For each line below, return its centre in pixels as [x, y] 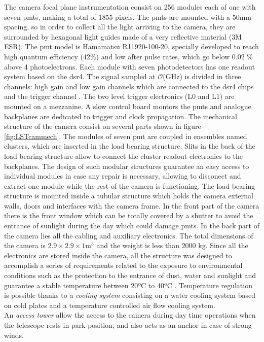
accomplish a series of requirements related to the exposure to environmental [123, 265]
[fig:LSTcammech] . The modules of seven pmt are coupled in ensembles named [126, 136]
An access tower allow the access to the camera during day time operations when [130, 315]
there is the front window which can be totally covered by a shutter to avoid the [129, 215]
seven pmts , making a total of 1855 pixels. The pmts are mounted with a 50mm [128, 16]
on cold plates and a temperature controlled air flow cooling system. [110, 305]
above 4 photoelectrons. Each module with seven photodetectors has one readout [130, 66]
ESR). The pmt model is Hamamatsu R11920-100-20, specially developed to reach [131, 46]
